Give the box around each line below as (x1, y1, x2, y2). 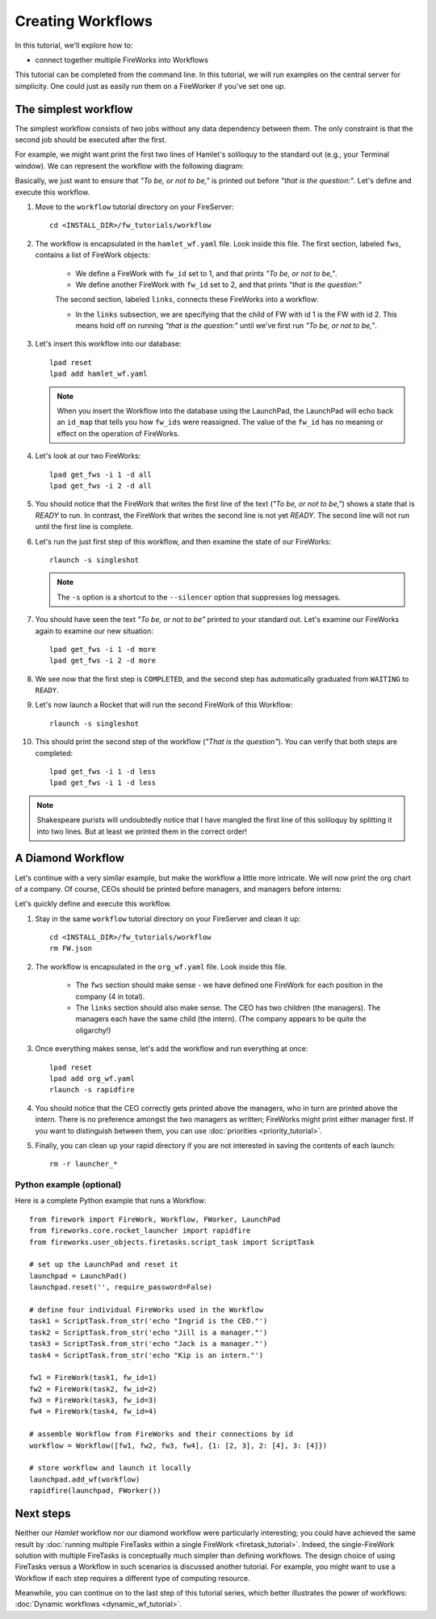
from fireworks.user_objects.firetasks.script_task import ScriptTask (29, 1237, 315, 1247)
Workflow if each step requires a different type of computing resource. (15, 1573, 250, 1583)
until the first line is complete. (35, 522, 133, 532)
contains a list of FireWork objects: (35, 250, 151, 260)
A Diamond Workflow (15, 852, 125, 865)
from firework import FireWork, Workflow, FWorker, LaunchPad (29, 1214, 281, 1224)
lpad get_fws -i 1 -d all (49, 469, 153, 479)
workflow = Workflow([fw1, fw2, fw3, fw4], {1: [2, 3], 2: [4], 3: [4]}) (29, 1440, 328, 1450)
